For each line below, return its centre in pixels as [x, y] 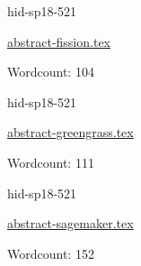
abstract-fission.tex [59, 41]
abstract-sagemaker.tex [70, 223]
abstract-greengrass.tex [70, 132]
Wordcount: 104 [51, 72]
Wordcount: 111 [51, 162]
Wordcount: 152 [51, 253]
